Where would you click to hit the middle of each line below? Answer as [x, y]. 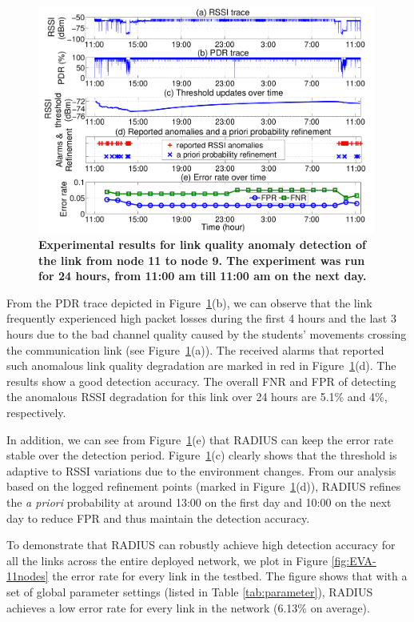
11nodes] [28, 576]
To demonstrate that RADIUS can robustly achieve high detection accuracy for [201, 545]
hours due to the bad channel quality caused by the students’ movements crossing [207, 334]
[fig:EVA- [354, 560]
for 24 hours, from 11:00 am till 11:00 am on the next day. [203, 276]
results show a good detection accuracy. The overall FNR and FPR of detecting [201, 381]
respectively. [36, 412]
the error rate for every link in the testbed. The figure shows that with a [230, 576]
